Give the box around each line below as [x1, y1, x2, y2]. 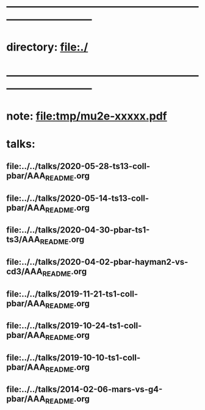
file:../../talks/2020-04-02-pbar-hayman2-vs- [6, 257, 189, 267]
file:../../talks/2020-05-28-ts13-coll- [6, 161, 151, 171]
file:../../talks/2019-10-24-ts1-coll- [6, 320, 142, 331]
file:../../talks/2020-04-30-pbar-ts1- [6, 225, 150, 236]
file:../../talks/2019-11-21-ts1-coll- [6, 289, 138, 299]
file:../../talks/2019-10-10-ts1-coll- [6, 352, 141, 362]
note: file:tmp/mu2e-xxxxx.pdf [6, 109, 167, 123]
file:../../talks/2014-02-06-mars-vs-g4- [6, 384, 163, 395]
